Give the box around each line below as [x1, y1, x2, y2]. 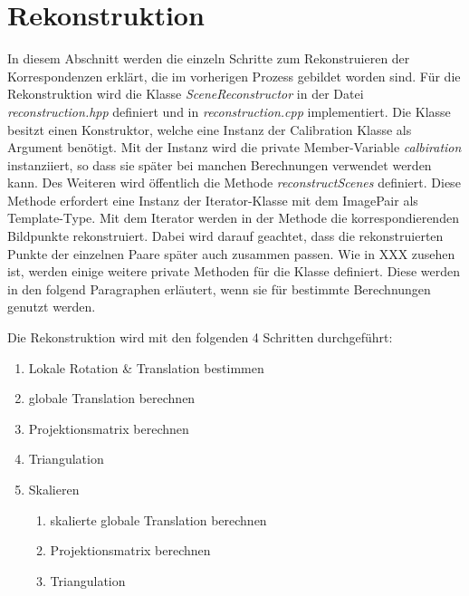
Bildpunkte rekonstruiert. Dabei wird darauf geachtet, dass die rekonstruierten [7, 226, 444, 245]
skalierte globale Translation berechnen [50, 510, 267, 529]
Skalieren [28, 480, 80, 498]
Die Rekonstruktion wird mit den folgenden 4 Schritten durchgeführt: [7, 328, 393, 347]
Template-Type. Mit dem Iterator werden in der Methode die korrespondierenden [7, 208, 459, 227]
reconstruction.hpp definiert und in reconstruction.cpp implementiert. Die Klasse [7, 101, 451, 120]
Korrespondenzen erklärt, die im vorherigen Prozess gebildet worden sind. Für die [7, 66, 461, 85]
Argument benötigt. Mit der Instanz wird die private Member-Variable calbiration [7, 138, 462, 157]
